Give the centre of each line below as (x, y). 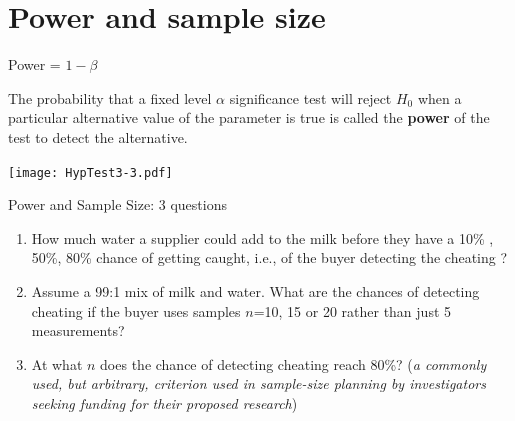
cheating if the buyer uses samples (136, 310)
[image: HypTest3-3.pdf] (90, 172)
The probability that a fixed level (110, 97)
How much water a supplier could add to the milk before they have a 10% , (262, 237)
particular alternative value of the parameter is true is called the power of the (249, 117)
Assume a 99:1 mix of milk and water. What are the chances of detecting (255, 290)
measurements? (78, 330)
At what (57, 363)
